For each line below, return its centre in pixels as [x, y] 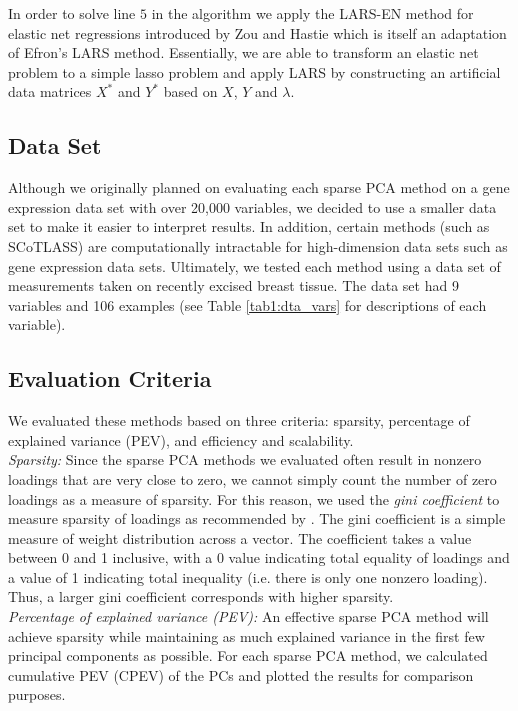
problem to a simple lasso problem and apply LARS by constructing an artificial [254, 71]
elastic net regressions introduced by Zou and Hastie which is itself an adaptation [257, 32]
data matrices [50, 91]
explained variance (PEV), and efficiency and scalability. [181, 439]
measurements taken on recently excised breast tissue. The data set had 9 [233, 285]
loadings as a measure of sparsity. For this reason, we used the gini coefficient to [254, 498]
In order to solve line [72, 13]
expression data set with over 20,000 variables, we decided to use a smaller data [252, 206]
